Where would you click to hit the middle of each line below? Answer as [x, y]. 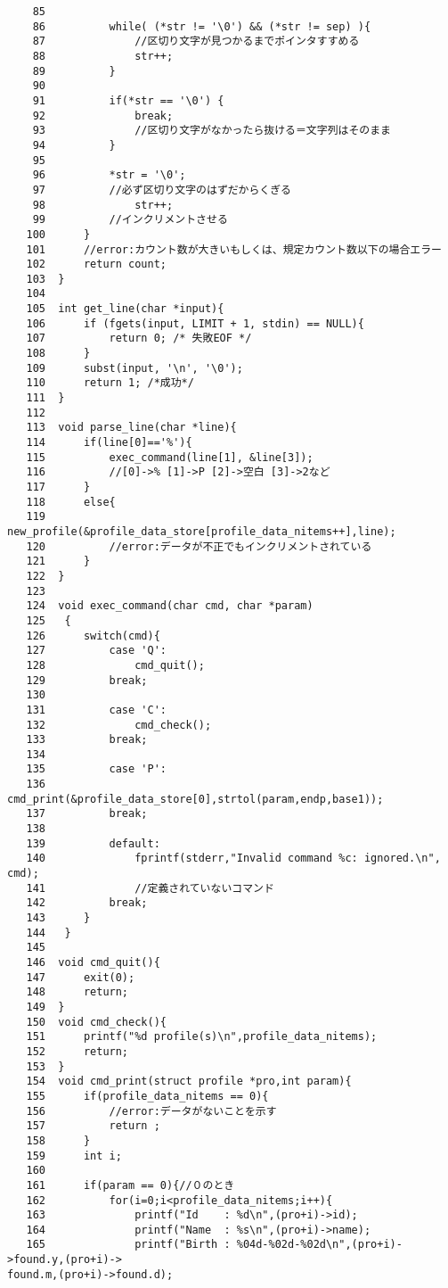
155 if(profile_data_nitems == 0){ [147, 1096]
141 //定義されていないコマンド [150, 888]
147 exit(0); [81, 977]
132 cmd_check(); [119, 725]
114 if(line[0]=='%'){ [109, 443]
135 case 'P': [96, 769]
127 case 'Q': [96, 651]
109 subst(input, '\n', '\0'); [134, 368]
